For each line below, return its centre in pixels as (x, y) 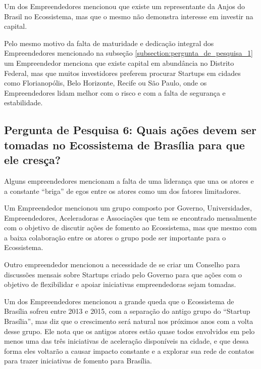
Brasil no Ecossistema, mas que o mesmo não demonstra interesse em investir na (129, 16)
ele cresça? (33, 160)
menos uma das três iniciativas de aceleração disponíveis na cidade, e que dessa (126, 341)
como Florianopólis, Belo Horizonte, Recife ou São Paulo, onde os (106, 83)
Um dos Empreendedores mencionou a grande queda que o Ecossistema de (119, 301)
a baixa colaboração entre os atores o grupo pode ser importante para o (115, 237)
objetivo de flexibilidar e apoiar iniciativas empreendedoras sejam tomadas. (120, 284)
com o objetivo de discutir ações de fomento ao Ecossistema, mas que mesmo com (130, 228)
